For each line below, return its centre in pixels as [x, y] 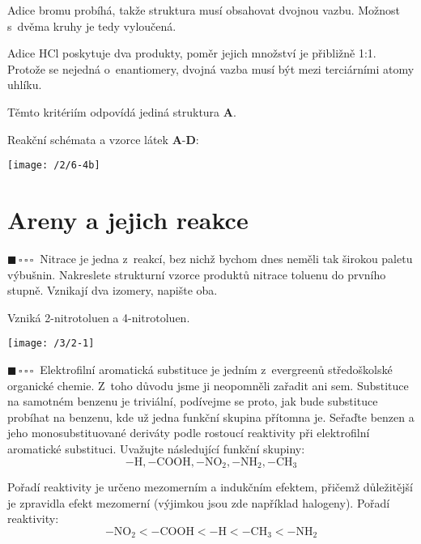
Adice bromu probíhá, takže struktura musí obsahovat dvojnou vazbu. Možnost [204, 10]
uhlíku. [25, 85]
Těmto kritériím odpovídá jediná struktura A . [122, 111]
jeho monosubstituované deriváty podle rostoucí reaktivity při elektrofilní [189, 433]
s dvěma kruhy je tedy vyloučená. [92, 25]
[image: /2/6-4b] [54, 166]
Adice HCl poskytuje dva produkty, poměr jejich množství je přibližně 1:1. [192, 53]
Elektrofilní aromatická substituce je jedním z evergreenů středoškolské [216, 369]
